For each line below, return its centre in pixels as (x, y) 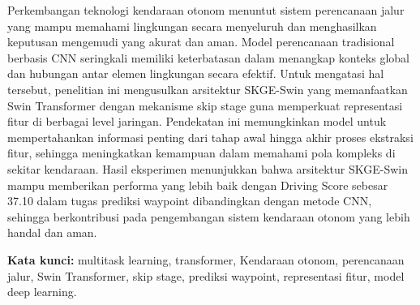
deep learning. (42, 292)
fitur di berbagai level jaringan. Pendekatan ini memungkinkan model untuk (197, 121)
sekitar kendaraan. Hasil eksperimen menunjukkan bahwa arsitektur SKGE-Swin (208, 168)
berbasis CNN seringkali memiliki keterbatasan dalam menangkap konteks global (208, 57)
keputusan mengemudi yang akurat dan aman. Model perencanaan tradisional (201, 42)
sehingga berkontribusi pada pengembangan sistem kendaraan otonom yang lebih (209, 216)
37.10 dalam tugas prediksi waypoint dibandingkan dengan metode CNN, (190, 201)
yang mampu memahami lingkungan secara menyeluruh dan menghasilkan (192, 26)
